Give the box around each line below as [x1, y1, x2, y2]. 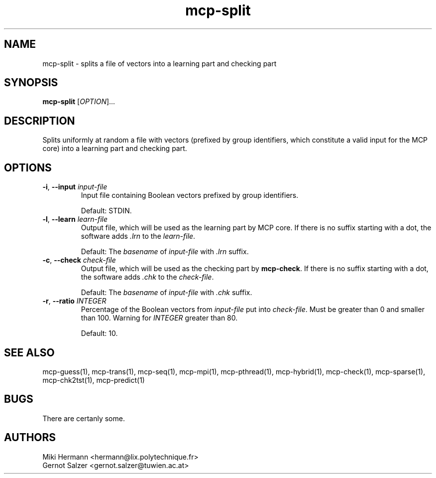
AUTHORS [4, 431, 56, 444]
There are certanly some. [42, 414, 125, 423]
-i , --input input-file [42, 182, 108, 191]
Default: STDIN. [81, 206, 132, 215]
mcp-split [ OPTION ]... [42, 97, 115, 106]
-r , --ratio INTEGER [42, 297, 107, 306]
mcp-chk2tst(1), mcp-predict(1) [42, 375, 145, 384]
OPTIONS [4, 161, 52, 174]
